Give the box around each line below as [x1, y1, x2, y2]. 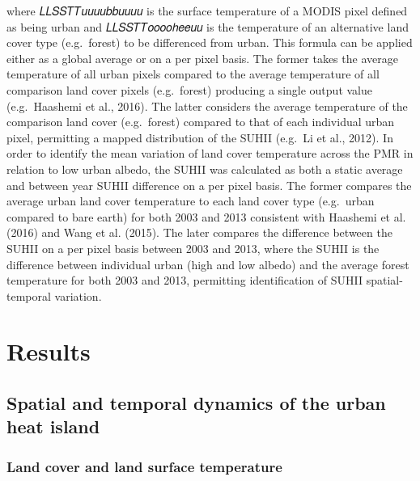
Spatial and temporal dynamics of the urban [6, 390, 386, 416]
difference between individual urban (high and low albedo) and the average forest [6, 255, 409, 272]
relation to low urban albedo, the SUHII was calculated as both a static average [6, 160, 403, 177]
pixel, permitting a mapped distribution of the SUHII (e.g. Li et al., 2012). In [6, 129, 393, 146]
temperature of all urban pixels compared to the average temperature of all [6, 65, 380, 82]
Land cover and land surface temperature [6, 456, 282, 476]
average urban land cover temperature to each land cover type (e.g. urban [6, 192, 375, 209]
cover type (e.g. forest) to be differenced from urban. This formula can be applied [6, 34, 413, 51]
